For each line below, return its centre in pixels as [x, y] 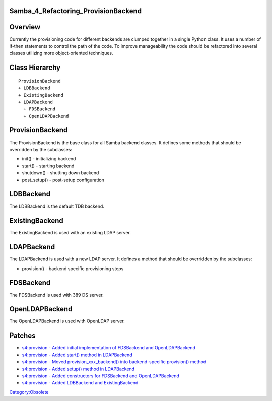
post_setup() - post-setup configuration [63, 180]
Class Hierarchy [35, 68]
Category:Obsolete [29, 392]
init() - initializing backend [49, 159]
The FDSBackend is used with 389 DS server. [56, 295]
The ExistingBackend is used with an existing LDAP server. [70, 233]
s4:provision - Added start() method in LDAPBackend [77, 355]
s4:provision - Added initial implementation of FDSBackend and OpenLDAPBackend [109, 348]
